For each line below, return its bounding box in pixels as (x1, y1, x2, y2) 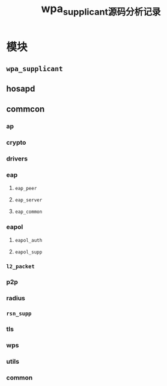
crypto (6, 138, 26, 147)
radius (6, 294, 26, 303)
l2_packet (6, 263, 35, 270)
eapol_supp (14, 249, 43, 255)
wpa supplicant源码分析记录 (41, 2, 161, 17)
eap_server (14, 197, 43, 203)
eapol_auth (14, 238, 43, 244)
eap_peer (14, 186, 37, 192)
